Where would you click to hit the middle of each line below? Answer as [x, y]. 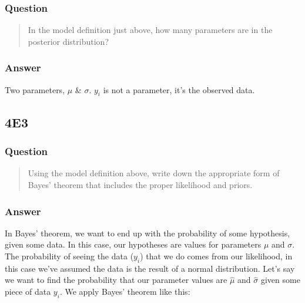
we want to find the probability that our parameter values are [116, 280]
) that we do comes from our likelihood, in [216, 256]
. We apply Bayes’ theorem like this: [125, 291]
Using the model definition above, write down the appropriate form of [154, 173]
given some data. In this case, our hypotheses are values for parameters [133, 244]
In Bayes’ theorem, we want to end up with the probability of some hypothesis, [148, 233]
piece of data [28, 291]
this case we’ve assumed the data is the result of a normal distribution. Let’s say [150, 268]
